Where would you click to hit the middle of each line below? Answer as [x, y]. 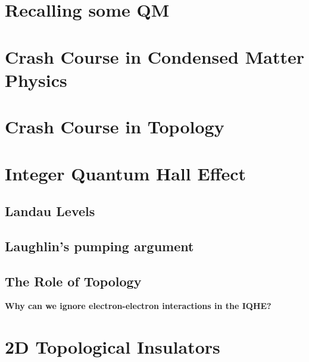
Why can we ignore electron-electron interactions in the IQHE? [138, 306]
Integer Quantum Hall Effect [125, 173]
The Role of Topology [73, 281]
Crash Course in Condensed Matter [154, 56]
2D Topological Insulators [113, 347]
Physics [36, 79]
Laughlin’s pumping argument [99, 246]
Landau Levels [50, 211]
